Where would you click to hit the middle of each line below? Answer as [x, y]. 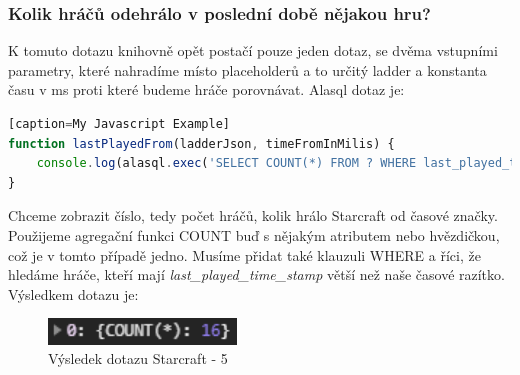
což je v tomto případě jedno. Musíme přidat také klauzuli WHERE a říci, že [244, 254]
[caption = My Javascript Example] [119, 124]
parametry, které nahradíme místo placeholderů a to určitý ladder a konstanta [247, 69]
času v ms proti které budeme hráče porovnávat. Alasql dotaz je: [206, 89]
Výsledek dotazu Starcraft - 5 [138, 358]
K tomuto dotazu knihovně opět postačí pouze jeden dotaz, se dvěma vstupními [253, 50]
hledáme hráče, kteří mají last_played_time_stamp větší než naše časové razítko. [256, 274]
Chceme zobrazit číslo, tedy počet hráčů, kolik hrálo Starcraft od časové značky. [253, 215]
